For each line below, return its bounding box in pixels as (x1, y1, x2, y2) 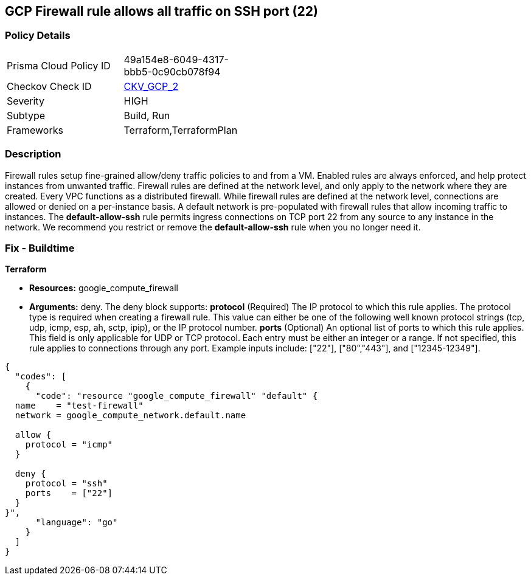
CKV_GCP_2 (123, 80, 179, 92)
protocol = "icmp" (25, 440, 113, 450)
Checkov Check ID (7, 80, 92, 92)
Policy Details (5, 29, 71, 42)
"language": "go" (35, 517, 118, 528)
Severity (7, 94, 44, 107)
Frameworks (7, 123, 63, 136)
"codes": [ (15, 371, 67, 382)
